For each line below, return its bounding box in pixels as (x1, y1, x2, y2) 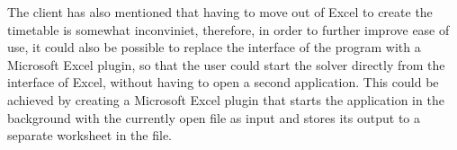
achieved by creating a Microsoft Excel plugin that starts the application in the (7, 90, 444, 109)
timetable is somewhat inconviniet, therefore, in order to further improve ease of (7, 20, 450, 39)
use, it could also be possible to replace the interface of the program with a (7, 38, 421, 57)
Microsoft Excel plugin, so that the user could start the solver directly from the (7, 55, 445, 74)
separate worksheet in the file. (7, 126, 172, 145)
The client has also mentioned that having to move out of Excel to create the (7, 3, 433, 21)
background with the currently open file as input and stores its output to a (7, 108, 421, 127)
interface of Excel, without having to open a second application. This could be (7, 73, 439, 92)
